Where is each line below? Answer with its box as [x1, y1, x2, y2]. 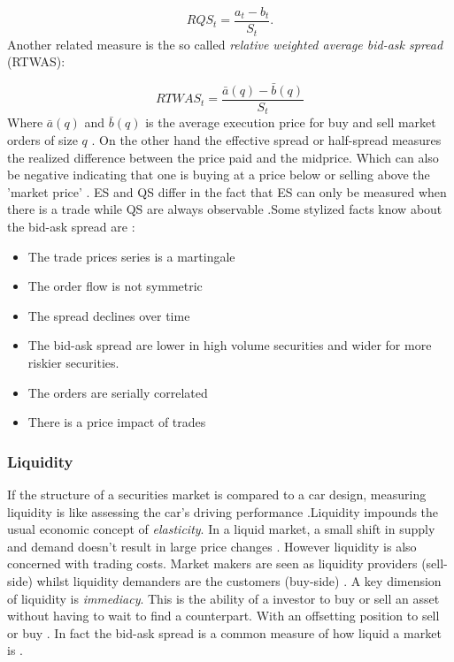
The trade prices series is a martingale [27, 247, 235, 265]
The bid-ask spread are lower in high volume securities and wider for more [27, 336, 432, 354]
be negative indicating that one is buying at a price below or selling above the [7, 165, 430, 184]
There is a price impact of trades [27, 413, 206, 431]
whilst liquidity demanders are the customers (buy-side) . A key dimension [36, 571, 442, 590]
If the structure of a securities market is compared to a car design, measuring [7, 484, 427, 503]
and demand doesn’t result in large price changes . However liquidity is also [7, 536, 417, 555]
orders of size [7, 131, 78, 149]
